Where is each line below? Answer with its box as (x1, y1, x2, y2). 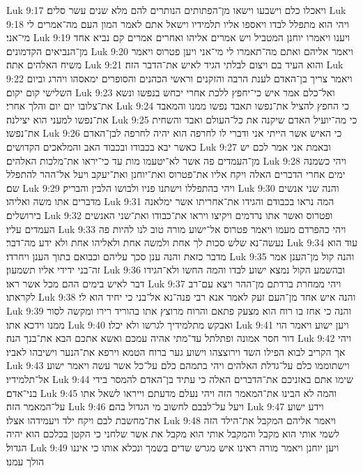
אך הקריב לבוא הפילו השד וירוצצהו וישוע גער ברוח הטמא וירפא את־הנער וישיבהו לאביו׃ (6, 344, 346, 359)
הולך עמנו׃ (6, 453, 45, 468)
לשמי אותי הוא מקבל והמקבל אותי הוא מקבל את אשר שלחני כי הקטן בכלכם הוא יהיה (6, 426, 340, 441)
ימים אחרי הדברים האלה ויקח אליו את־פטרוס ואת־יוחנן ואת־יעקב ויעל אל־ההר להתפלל (6, 167, 346, 181)
